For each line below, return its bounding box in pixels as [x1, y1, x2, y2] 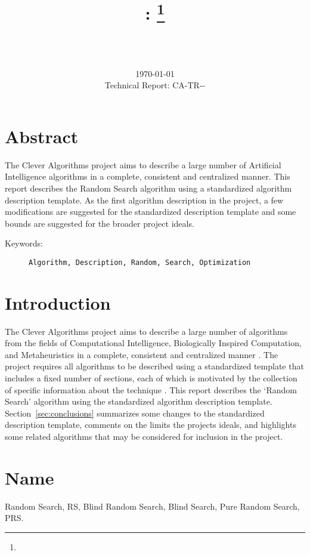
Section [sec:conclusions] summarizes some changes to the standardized [5, 406, 265, 419]
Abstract [5, 124, 79, 148]
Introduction [5, 290, 111, 314]
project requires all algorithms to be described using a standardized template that [5, 360, 304, 372]
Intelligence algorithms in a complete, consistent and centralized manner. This [5, 170, 290, 183]
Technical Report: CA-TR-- [104, 79, 206, 91]
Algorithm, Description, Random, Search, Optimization [29, 258, 251, 267]
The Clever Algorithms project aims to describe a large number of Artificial [5, 158, 281, 171]
